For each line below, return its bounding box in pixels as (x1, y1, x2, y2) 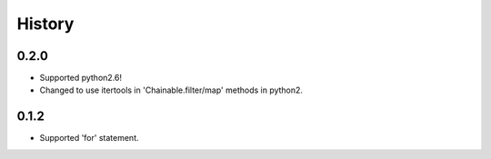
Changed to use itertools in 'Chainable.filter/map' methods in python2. (39, 84, 304, 95)
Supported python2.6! (39, 73, 123, 84)
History (16, 14, 75, 34)
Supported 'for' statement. (39, 133, 139, 144)
